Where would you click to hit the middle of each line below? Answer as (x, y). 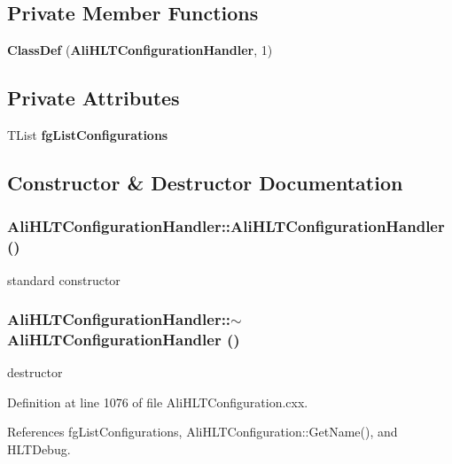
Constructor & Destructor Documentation (205, 182)
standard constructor (64, 279)
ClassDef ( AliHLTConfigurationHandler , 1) (140, 50)
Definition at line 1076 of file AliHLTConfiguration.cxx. (158, 402)
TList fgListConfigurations (88, 135)
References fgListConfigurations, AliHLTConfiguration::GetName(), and (203, 432)
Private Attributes (94, 98)
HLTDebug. (39, 449)
